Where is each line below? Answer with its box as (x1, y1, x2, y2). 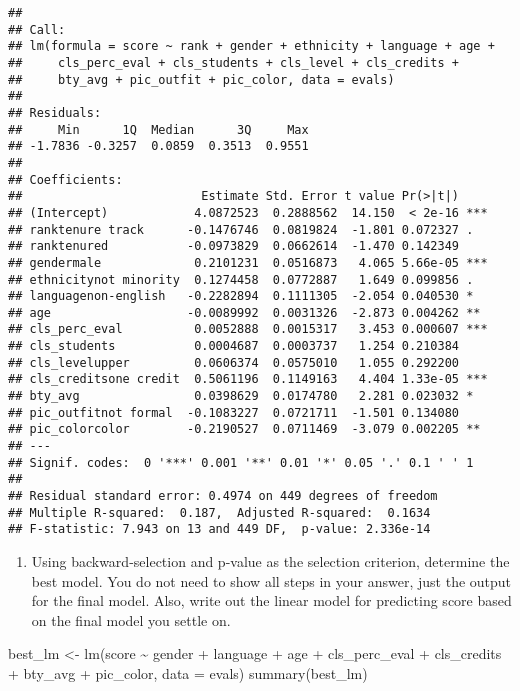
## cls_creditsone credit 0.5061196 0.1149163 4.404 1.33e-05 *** (8, 372, 488, 387)
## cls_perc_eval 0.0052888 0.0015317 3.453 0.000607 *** (8, 322, 488, 337)
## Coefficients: (8, 172, 123, 187)
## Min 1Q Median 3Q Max (8, 122, 309, 137)
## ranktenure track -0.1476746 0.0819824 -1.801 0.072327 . (8, 222, 474, 237)
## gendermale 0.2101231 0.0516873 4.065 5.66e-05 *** (8, 255, 488, 270)
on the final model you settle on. (31, 609, 231, 630)
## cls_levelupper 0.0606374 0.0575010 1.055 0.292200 (8, 355, 460, 370)
